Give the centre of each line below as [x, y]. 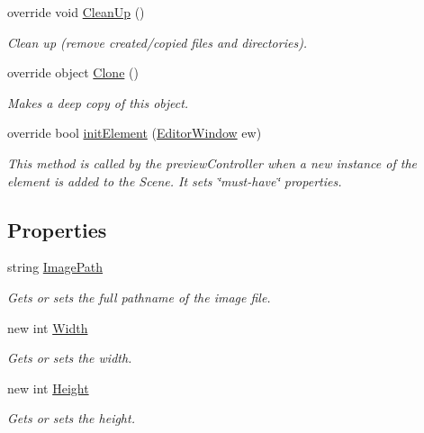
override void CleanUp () [76, 12]
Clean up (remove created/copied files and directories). [158, 42]
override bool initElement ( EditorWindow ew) [135, 133]
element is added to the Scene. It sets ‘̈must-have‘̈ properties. [175, 180]
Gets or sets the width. [70, 358]
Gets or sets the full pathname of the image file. [139, 297]
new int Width [48, 327]
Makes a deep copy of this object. [98, 102]
